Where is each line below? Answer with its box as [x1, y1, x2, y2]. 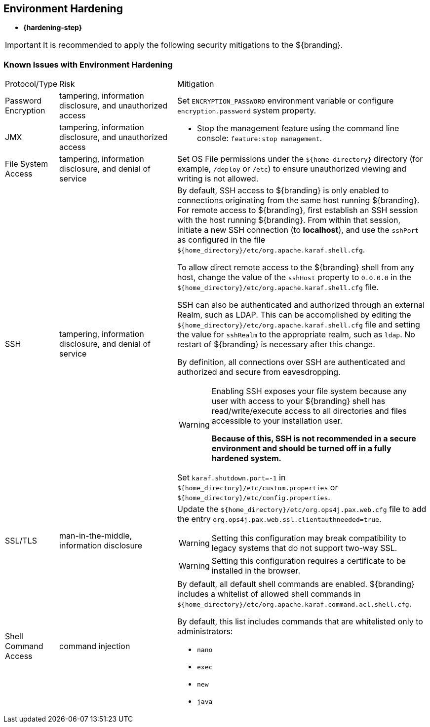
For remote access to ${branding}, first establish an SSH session [177, 205, 418, 216]
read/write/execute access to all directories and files [211, 406, 407, 416]
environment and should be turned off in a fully [211, 443, 391, 454]
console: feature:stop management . [197, 133, 322, 144]
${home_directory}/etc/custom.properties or [177, 482, 338, 493]
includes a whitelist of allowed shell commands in [177, 589, 361, 599]
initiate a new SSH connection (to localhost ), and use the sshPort [177, 225, 419, 235]
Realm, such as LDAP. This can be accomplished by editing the [177, 310, 411, 320]
